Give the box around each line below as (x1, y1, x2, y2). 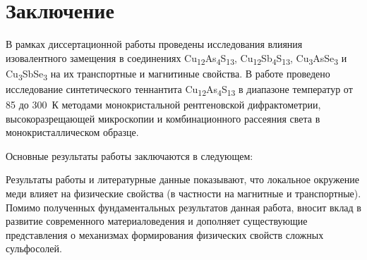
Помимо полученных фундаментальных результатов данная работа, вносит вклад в (6, 199, 361, 214)
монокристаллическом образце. (6, 125, 139, 140)
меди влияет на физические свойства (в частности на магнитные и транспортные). (6, 186, 361, 201)
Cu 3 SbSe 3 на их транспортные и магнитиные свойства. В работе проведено (6, 66, 330, 82)
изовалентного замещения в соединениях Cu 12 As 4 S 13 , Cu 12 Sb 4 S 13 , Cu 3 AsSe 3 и (6, 50, 347, 67)
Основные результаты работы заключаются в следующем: (6, 148, 253, 163)
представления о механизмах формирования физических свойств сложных (6, 227, 324, 242)
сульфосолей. (6, 241, 62, 256)
